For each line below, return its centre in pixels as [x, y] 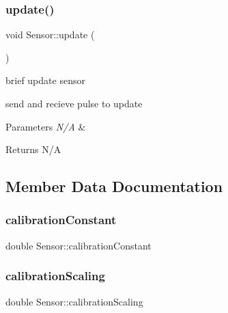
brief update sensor [45, 80]
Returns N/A [33, 149]
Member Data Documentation [114, 186]
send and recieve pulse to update [74, 103]
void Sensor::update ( [50, 35]
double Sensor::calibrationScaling [74, 301]
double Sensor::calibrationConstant [79, 245]
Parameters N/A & [46, 126]
